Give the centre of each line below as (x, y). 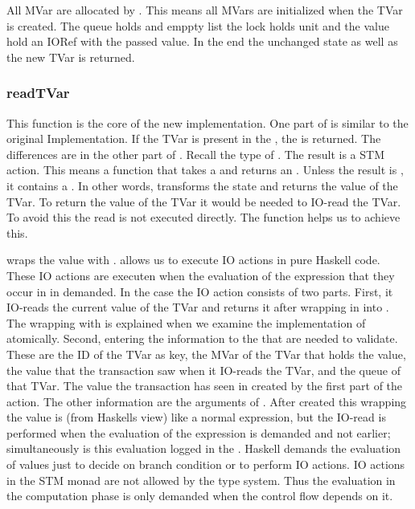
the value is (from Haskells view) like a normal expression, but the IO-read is (196, 417)
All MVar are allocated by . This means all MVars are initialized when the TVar (205, 10)
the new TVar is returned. (71, 57)
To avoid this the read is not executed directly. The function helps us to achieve (203, 217)
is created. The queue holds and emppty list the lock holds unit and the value (198, 25)
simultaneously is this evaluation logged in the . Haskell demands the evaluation (204, 448)
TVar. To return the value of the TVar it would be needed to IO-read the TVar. (204, 201)
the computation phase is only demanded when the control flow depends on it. (200, 496)
